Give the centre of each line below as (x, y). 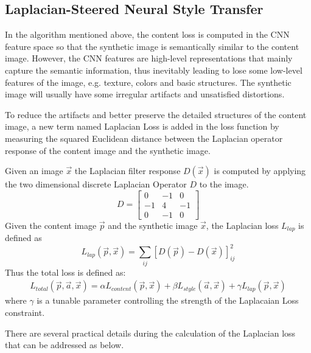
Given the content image (51, 225)
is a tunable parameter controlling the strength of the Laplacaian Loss (168, 300)
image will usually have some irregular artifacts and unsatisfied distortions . (145, 94)
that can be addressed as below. (65, 345)
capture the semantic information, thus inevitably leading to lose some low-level (154, 70)
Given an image (34, 171)
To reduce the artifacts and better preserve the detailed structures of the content (156, 114)
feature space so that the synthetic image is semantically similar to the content (152, 46)
